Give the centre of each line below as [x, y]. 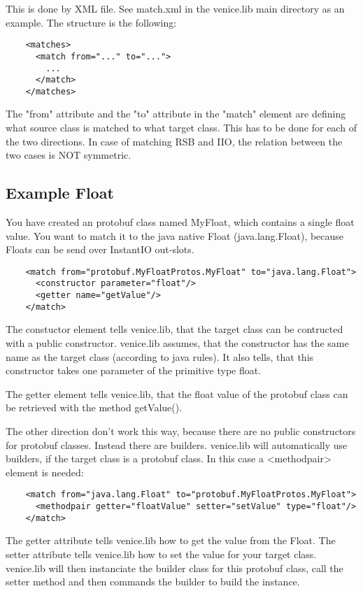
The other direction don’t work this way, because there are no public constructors [181, 431]
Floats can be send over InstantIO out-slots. [100, 249]
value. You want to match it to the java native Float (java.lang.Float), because [175, 235]
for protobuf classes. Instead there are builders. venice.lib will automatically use [177, 444]
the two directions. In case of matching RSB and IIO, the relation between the [174, 141]
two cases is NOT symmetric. [69, 155]
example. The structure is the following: [91, 22]
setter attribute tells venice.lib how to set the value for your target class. [161, 554]
